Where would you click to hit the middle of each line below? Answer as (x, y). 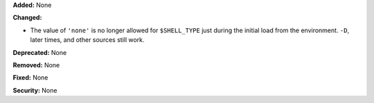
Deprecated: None (40, 52)
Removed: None (36, 65)
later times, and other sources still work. (87, 40)
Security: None (35, 90)
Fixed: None (30, 78)
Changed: (27, 18)
